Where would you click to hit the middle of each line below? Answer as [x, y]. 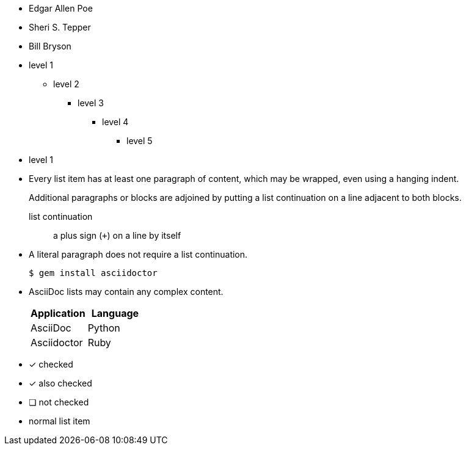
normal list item [60, 421]
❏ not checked [59, 402]
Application [58, 313]
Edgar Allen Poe [61, 8]
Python [104, 328]
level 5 [140, 141]
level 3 [91, 103]
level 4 [115, 122]
